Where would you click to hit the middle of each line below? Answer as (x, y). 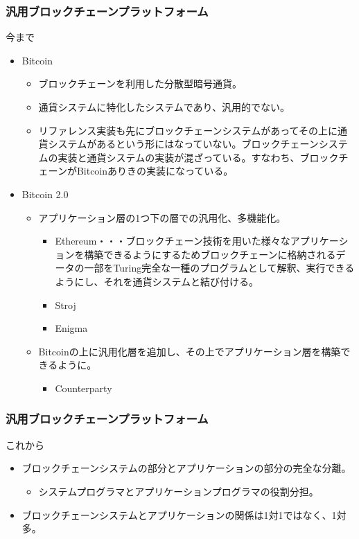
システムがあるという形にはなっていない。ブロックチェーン (183, 144)
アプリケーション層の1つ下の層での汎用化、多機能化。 (162, 217)
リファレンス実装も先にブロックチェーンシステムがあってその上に (188, 130)
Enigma (71, 328)
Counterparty (84, 388)
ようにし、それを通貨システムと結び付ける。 (157, 281)
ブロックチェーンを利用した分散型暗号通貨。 (140, 83)
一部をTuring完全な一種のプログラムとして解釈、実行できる (219, 268)
